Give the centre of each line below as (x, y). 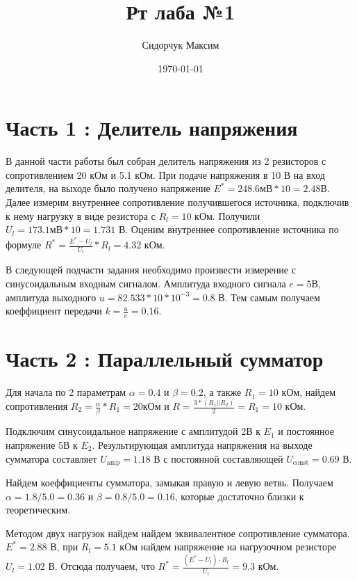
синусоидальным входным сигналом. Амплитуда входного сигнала (146, 283)
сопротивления (37, 406)
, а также (222, 392)
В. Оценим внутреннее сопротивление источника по (229, 229)
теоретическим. (38, 510)
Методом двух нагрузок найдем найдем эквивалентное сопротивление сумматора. (178, 533)
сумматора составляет (51, 458)
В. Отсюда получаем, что (101, 566)
